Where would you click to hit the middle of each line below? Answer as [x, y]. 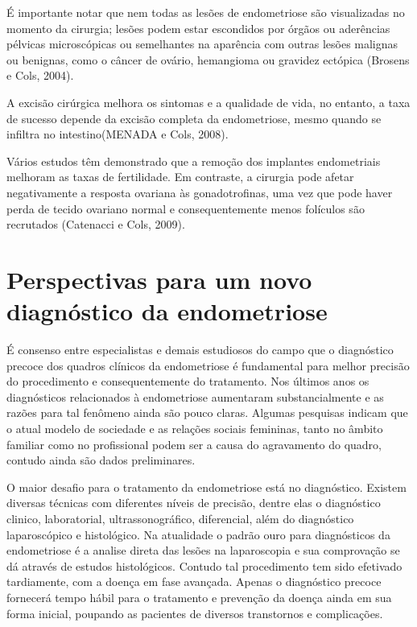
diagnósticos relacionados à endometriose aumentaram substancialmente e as [195, 396]
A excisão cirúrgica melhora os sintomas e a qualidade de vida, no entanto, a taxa [208, 102]
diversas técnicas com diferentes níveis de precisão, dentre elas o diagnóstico [194, 503]
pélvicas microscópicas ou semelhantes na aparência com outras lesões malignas [202, 44]
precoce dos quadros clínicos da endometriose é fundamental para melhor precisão [208, 365]
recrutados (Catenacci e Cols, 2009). [96, 224]
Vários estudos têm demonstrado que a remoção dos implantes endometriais [194, 161]
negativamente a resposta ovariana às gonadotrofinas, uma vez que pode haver [200, 192]
